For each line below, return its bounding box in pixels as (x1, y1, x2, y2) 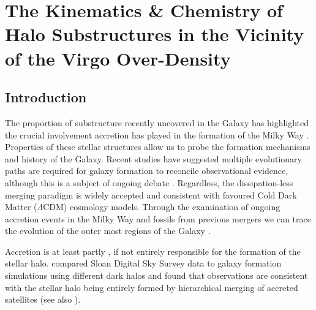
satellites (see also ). (5, 293, 81, 306)
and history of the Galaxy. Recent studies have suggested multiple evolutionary (5, 152, 302, 165)
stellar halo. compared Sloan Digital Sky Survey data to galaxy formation (5, 257, 282, 270)
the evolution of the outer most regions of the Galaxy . (5, 224, 211, 237)
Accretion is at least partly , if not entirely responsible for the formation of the (5, 244, 301, 257)
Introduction (5, 88, 87, 107)
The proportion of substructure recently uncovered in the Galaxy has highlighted (5, 116, 309, 129)
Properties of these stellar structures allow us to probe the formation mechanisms (5, 140, 310, 153)
